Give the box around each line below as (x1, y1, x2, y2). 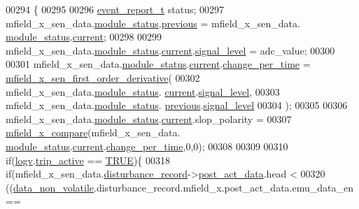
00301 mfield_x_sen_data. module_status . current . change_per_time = (6, 57, 311, 71)
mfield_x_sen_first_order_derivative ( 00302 (6, 70, 200, 85)
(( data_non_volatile (6, 180, 94, 194)
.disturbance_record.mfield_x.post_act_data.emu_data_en (94, 180, 353, 194)
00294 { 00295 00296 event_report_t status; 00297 (6, 2, 225, 16)
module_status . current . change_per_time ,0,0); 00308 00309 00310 (6, 138, 288, 153)
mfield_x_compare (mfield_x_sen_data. (6, 125, 181, 140)
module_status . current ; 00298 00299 (6, 29, 162, 44)
